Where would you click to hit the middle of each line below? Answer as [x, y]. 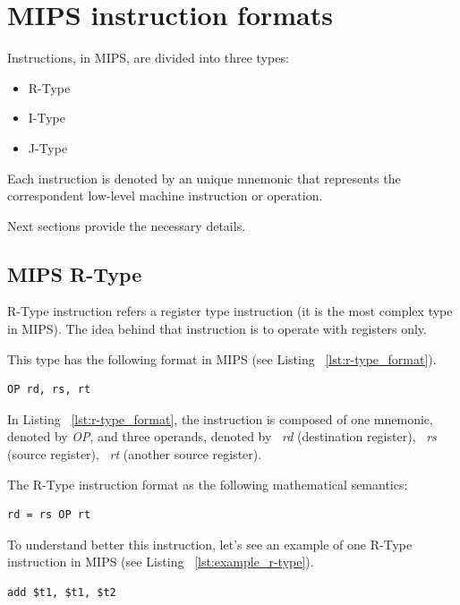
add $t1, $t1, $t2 [62, 593]
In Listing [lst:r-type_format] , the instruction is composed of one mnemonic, [220, 418]
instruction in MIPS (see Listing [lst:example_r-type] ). [161, 562]
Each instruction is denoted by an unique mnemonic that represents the [204, 178]
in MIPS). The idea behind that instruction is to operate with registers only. [217, 329]
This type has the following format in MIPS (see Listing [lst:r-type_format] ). [222, 358]
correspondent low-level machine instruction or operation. [165, 196]
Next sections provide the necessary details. [127, 225]
